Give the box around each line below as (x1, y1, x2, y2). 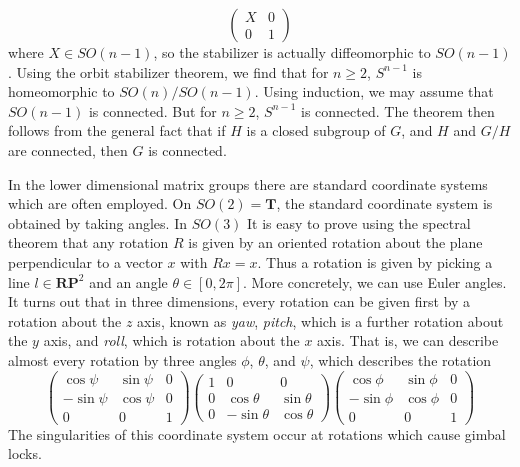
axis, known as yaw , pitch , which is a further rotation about (137, 310, 504, 331)
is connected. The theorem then (300, 100, 495, 121)
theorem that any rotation (8, 232, 169, 253)
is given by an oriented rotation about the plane (188, 232, 483, 253)
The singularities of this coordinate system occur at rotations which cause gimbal (8, 423, 506, 444)
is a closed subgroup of (246, 120, 386, 141)
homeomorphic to (8, 81, 115, 102)
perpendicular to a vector (8, 251, 163, 272)
